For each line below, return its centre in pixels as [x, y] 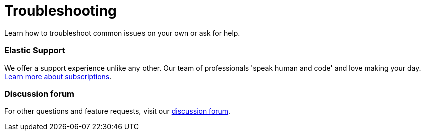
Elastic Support [35, 50]
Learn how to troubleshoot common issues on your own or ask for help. [122, 33]
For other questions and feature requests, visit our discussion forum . [117, 111]
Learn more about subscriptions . [58, 76]
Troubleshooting [60, 11]
